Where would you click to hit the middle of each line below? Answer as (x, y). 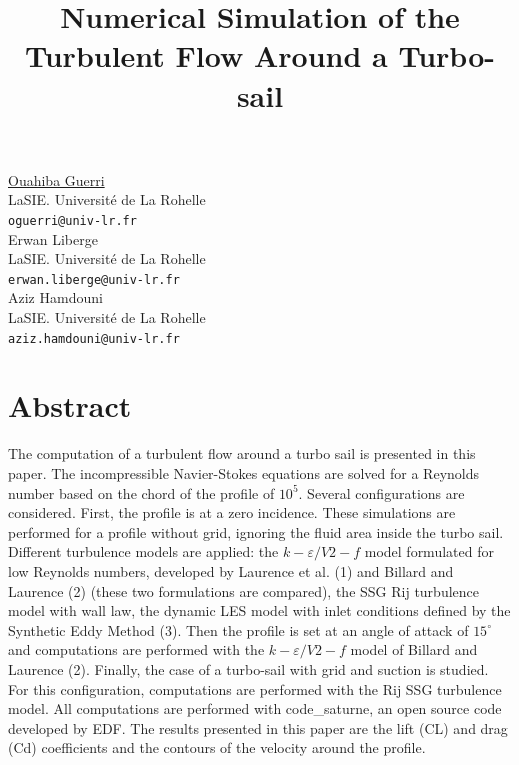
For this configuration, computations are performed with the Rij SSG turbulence (255, 688)
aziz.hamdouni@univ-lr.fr (94, 338)
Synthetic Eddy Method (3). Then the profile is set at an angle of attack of (238, 629)
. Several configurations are (381, 492)
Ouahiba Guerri (56, 179)
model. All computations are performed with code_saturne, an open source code (255, 708)
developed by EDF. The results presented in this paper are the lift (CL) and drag (258, 727)
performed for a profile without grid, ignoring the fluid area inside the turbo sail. (256, 531)
